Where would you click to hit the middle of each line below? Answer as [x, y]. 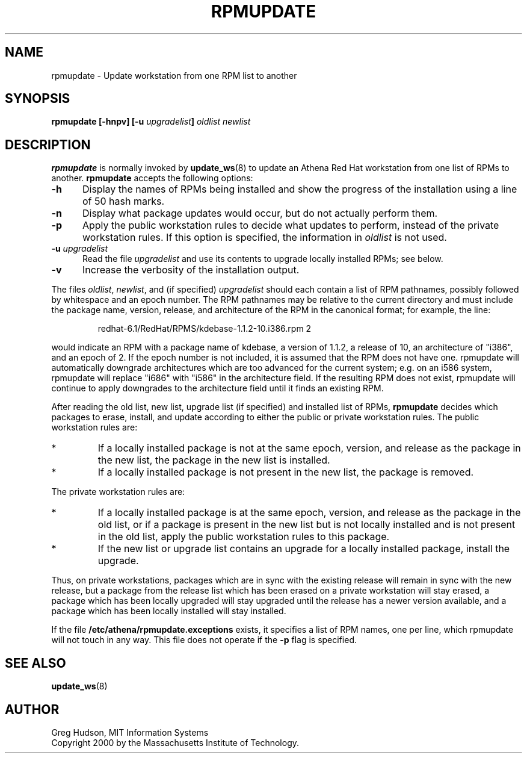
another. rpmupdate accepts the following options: [152, 178]
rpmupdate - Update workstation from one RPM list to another [174, 75]
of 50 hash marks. [123, 201]
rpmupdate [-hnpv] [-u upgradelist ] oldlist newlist [151, 122]
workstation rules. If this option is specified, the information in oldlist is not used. [264, 238]
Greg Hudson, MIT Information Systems [130, 732]
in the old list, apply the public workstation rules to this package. [244, 537]
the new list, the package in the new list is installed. [214, 460]
